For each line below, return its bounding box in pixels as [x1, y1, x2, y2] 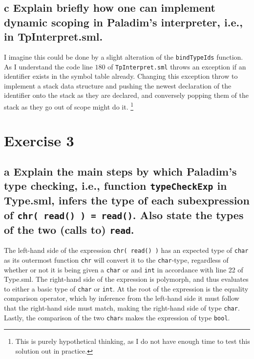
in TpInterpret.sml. [4, 29, 103, 44]
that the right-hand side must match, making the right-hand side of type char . [4, 303, 240, 313]
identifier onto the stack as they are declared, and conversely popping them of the [4, 90, 249, 100]
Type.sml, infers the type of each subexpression [4, 193, 250, 208]
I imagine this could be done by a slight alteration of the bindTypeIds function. [4, 51, 243, 62]
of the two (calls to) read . [4, 222, 134, 237]
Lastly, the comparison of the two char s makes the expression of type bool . [4, 312, 230, 322]
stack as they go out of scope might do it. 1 [4, 100, 134, 112]
